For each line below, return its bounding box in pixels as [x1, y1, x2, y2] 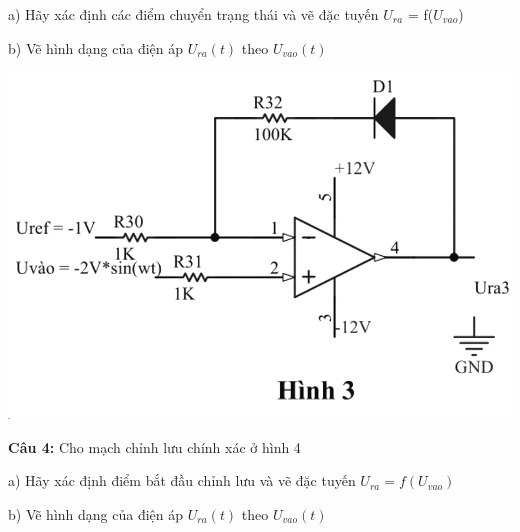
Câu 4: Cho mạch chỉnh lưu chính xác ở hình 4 [8, 436, 301, 457]
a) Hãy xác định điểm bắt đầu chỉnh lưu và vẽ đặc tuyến [8, 470, 356, 491]
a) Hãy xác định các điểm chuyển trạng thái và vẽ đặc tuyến [8, 4, 379, 24]
